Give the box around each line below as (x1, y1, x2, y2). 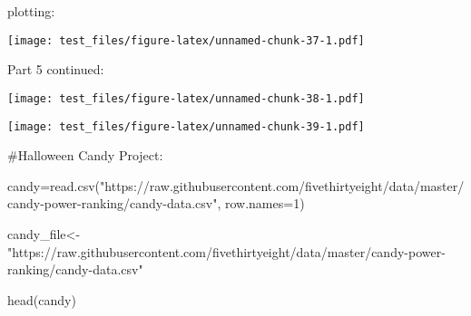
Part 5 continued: (7, 60, 104, 79)
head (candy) (7, 290, 76, 309)
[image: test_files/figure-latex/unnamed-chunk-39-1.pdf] (7, 120, 365, 133)
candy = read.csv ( (7, 176, 101, 195)
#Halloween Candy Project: (7, 146, 163, 165)
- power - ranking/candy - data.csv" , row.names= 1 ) (40, 194, 305, 213)
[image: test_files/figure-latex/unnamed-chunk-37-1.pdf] (7, 34, 365, 47)
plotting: (7, 2, 55, 20)
